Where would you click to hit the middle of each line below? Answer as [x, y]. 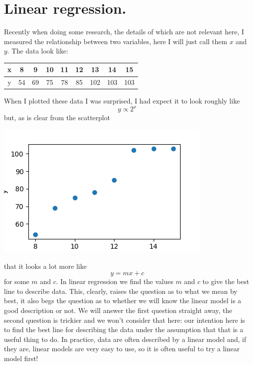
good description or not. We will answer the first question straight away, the [118, 310]
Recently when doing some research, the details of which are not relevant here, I [124, 32]
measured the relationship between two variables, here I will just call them [116, 41]
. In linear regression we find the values [115, 281]
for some [17, 281]
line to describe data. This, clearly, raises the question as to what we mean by [121, 291]
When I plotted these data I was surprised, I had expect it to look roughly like [122, 101]
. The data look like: [38, 51]
